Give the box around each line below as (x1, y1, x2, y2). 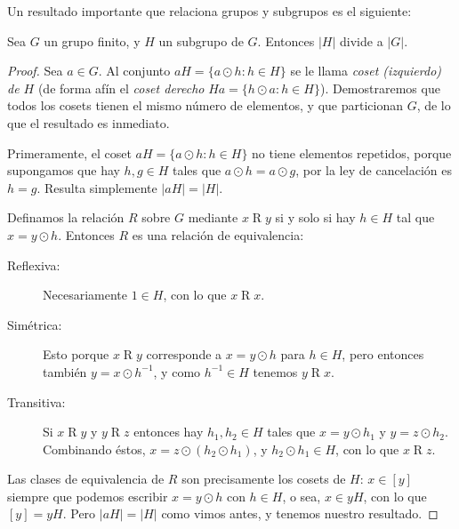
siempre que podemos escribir (7, 486, 168, 505)
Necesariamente (43, 285, 127, 304)
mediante (188, 208, 238, 227)
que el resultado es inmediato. (7, 113, 170, 132)
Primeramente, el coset (7, 143, 132, 162)
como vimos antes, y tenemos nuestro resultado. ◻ (161, 504, 439, 523)
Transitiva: (7, 392, 66, 411)
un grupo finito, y (44, 31, 141, 50)
